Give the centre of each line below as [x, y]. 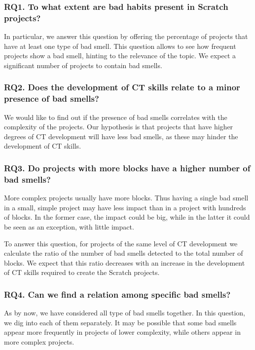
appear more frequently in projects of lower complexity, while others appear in [122, 332]
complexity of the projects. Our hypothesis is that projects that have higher [119, 127]
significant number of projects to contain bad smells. [83, 65]
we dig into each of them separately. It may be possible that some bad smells [120, 322]
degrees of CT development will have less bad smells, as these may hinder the [121, 136]
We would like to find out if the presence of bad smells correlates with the [116, 117]
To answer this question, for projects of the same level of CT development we [121, 243]
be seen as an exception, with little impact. [69, 226]
